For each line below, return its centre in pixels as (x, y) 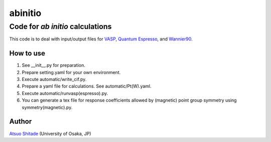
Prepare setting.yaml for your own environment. (71, 72)
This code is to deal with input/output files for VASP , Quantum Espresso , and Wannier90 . (101, 39)
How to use (27, 53)
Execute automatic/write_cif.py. (54, 79)
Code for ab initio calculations (60, 26)
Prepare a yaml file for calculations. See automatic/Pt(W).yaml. (87, 86)
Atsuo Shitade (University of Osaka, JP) (50, 133)
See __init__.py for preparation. (53, 65)
